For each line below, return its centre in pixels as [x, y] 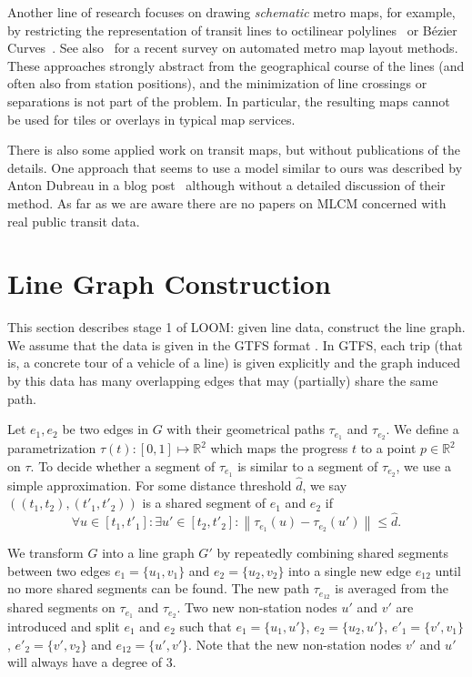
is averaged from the [392, 588]
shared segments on [61, 607]
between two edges [59, 570]
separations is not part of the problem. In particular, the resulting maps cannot [229, 101]
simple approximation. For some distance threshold [150, 485]
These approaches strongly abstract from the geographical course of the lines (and [236, 65]
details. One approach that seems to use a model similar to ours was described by [235, 167]
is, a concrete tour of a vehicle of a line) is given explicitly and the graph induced [234, 363]
